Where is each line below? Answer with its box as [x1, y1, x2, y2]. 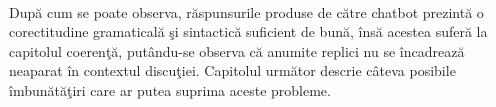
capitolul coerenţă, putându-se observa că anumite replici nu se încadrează [9, 40, 465, 61]
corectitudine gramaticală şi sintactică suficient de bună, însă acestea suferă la [9, 21, 488, 42]
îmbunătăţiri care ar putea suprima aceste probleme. [9, 79, 331, 100]
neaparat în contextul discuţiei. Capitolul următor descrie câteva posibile [9, 60, 456, 81]
